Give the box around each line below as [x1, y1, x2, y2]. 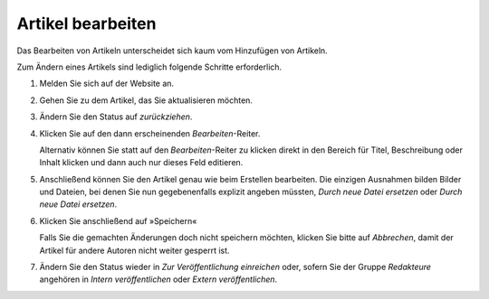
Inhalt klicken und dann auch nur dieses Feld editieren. [39, 157, 244, 168]
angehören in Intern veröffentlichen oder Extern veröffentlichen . [39, 274, 278, 285]
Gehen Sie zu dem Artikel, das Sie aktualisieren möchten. [39, 95, 254, 106]
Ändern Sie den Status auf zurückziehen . [39, 111, 193, 122]
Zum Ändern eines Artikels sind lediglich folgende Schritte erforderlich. [16, 61, 283, 72]
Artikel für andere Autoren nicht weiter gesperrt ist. [39, 245, 230, 256]
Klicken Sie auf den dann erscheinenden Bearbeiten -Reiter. [39, 127, 261, 139]
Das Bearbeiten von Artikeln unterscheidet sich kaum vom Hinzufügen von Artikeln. [16, 45, 328, 56]
